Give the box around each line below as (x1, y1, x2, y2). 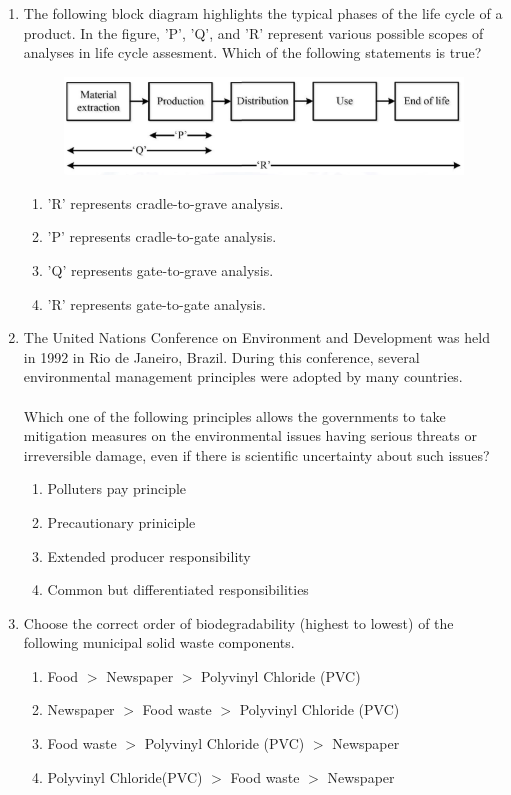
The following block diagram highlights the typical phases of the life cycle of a (23, 3, 503, 23)
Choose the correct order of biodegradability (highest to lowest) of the (23, 612, 454, 633)
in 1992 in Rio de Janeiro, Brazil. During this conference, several (23, 346, 420, 367)
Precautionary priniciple (47, 511, 196, 532)
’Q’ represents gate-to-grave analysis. (47, 259, 274, 280)
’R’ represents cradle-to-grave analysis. (47, 192, 284, 213)
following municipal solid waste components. (23, 632, 295, 653)
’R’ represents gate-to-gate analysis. (47, 293, 266, 314)
